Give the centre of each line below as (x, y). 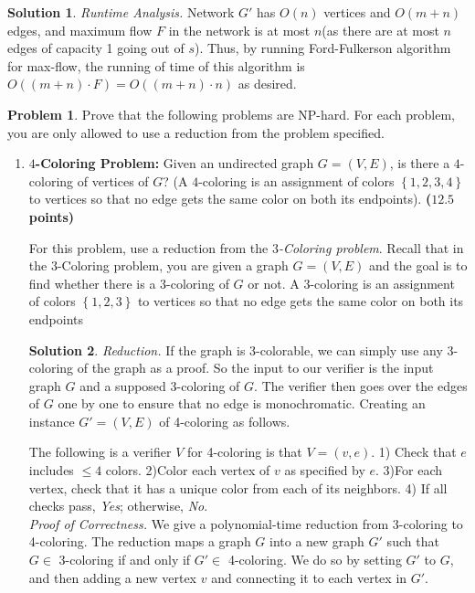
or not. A (274, 283)
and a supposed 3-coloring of (160, 385)
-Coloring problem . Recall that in (371, 247)
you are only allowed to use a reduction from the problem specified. (196, 132)
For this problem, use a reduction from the (148, 247)
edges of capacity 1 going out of (96, 48)
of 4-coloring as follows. (225, 421)
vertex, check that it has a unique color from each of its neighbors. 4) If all (238, 487)
